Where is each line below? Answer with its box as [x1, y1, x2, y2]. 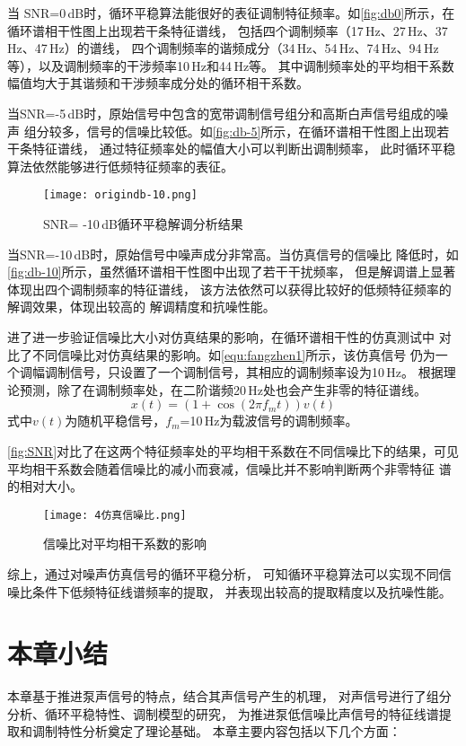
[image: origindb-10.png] [43, 189, 198, 202]
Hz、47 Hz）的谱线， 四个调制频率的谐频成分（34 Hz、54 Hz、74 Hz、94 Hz [7, 39, 439, 57]
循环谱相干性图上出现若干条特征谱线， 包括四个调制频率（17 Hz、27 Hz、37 [7, 21, 448, 39]
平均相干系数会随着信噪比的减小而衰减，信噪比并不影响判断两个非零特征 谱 [7, 459, 452, 478]
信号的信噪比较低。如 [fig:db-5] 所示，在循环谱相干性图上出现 [86, 121, 437, 140]
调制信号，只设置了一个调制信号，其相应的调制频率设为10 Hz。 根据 [44, 363, 444, 382]
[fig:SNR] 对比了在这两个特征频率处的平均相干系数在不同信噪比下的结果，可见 [7, 441, 460, 460]
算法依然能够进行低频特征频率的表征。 [7, 156, 233, 175]
